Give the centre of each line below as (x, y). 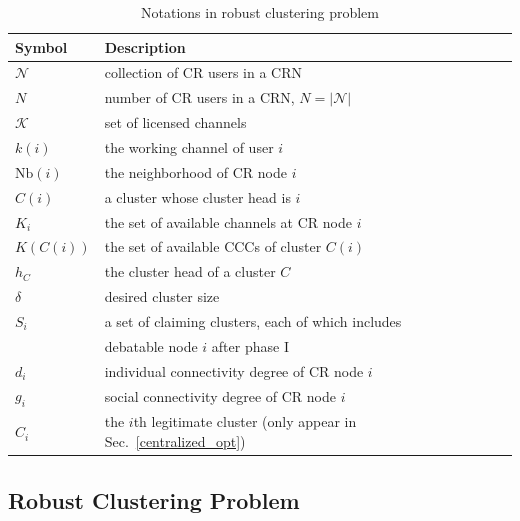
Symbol (41, 46)
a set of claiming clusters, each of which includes (253, 320)
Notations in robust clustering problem (260, 12)
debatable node (151, 345)
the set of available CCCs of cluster (213, 246)
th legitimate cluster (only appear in (245, 421)
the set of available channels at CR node (228, 221)
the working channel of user (189, 146)
